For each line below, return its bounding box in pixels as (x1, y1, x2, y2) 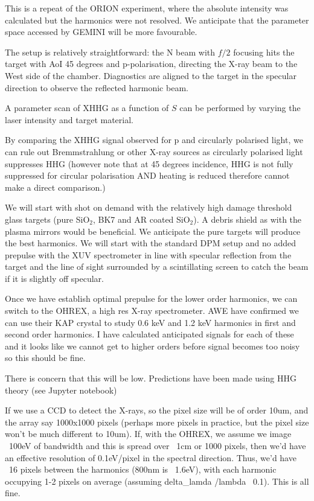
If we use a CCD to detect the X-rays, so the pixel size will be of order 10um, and (5, 404, 309, 416)
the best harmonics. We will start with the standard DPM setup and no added (5, 237, 296, 249)
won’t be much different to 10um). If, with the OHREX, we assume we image (5, 427, 292, 440)
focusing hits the (233, 45, 295, 58)
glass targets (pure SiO (5, 212, 90, 225)
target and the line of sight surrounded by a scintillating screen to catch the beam (5, 260, 309, 273)
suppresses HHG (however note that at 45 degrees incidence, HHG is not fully (5, 157, 293, 170)
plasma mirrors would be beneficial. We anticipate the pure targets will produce (5, 225, 301, 237)
